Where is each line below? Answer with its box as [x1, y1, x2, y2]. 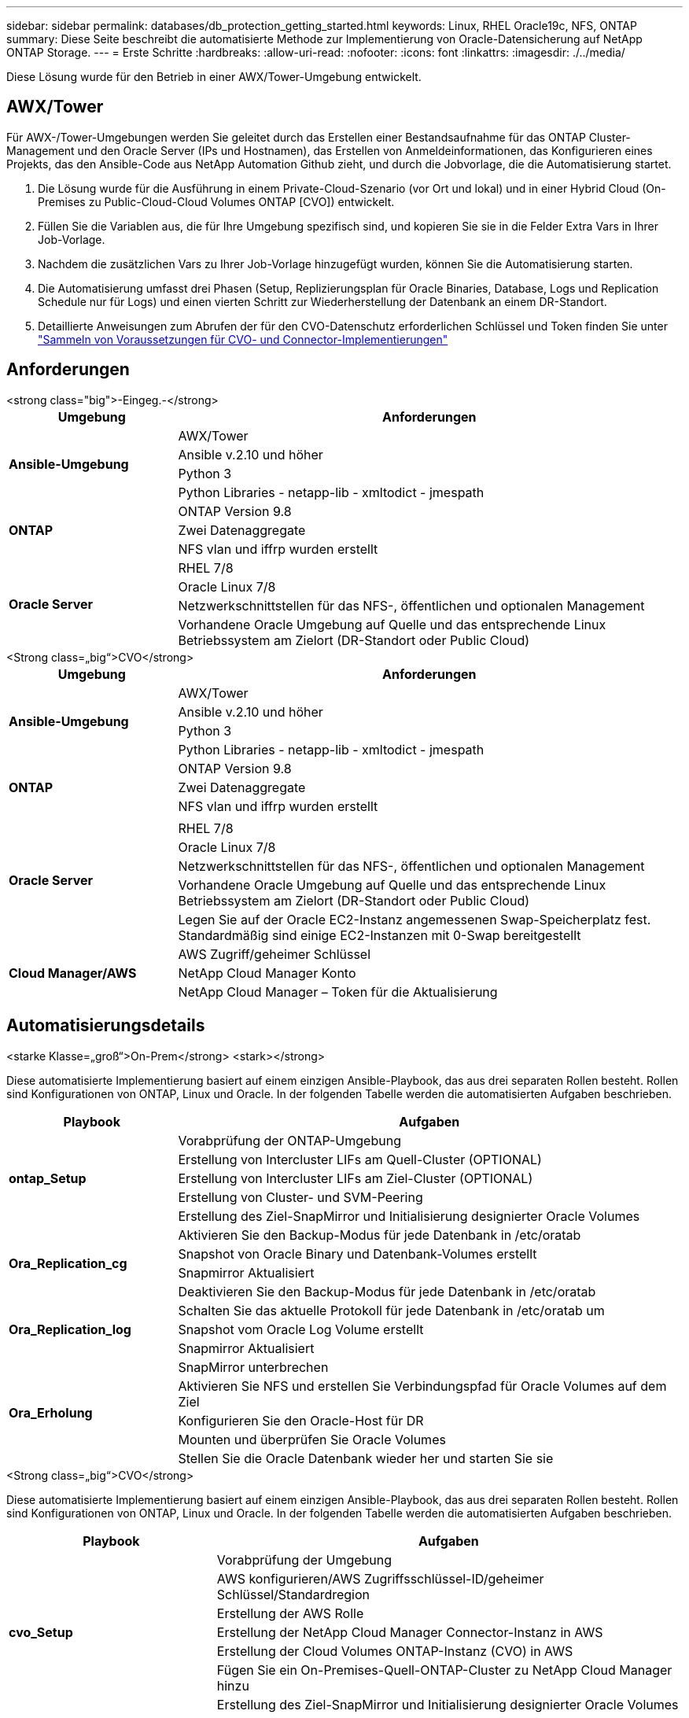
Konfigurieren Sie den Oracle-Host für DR [178, 1412, 424, 1429]
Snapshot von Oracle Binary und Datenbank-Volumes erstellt [178, 1245, 537, 1262]
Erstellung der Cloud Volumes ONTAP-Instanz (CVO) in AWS [216, 1642, 573, 1659]
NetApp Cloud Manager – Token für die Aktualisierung [178, 983, 498, 1000]
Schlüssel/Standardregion [216, 1586, 370, 1602]
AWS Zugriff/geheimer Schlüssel [178, 946, 371, 962]
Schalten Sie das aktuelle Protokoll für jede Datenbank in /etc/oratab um [178, 1302, 605, 1318]
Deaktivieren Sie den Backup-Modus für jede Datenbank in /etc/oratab [178, 1283, 596, 1300]
